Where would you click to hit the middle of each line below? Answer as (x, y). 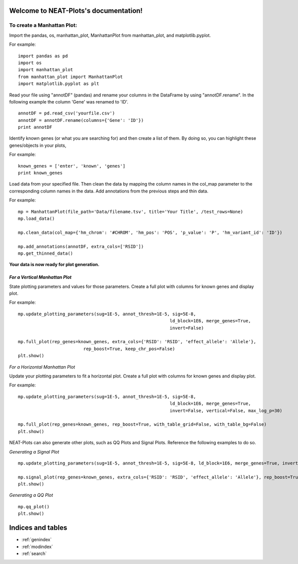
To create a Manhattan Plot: (43, 25)
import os (30, 63)
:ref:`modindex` (37, 547)
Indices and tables (38, 528)
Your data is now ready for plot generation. (54, 265)
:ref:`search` (34, 553)
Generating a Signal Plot (34, 452)
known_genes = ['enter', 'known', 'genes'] (72, 166)
